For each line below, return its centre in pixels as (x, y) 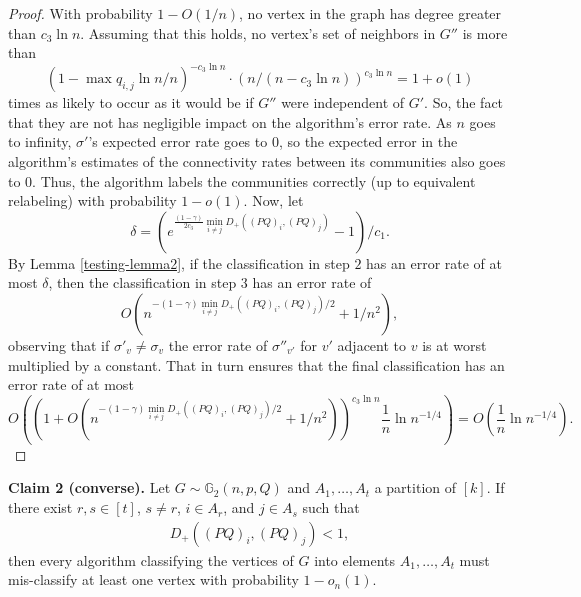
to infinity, (40, 141)
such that (331, 507)
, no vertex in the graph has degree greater (370, 13)
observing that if (59, 345)
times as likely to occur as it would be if (131, 102)
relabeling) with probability (92, 200)
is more (485, 32)
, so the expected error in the (368, 141)
